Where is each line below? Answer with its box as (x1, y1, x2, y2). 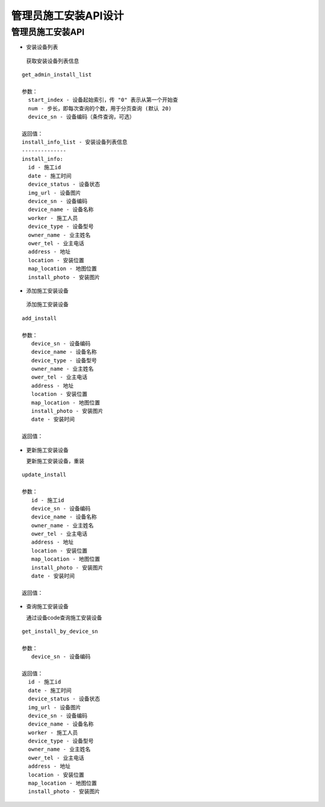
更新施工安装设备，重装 (26, 457, 84, 464)
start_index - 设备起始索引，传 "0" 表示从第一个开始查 (28, 96, 179, 104)
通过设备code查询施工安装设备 (26, 614, 102, 621)
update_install (22, 471, 67, 479)
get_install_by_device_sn (22, 628, 99, 635)
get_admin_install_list (22, 71, 92, 78)
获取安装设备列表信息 (26, 57, 79, 64)
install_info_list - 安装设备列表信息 (22, 139, 128, 146)
